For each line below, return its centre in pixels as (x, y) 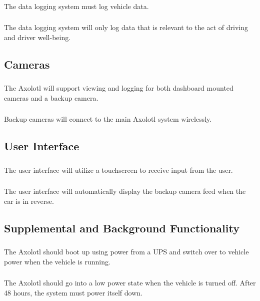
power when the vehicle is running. (57, 261)
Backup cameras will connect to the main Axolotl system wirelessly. (108, 119)
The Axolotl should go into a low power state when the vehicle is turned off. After (130, 283)
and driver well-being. (37, 37)
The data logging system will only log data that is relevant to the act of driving (126, 27)
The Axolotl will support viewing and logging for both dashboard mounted (119, 88)
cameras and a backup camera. (51, 97)
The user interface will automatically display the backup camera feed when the (125, 191)
